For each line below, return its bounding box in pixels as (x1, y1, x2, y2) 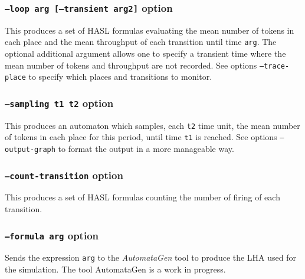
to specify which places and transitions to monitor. (28, 70, 212, 83)
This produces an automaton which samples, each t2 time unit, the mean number (5, 119, 300, 131)
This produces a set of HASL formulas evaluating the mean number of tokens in (5, 24, 294, 36)
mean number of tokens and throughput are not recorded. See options (5, 59, 257, 71)
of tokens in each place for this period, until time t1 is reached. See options (5, 131, 277, 143)
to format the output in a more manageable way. (58, 142, 234, 155)
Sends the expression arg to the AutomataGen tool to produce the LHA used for (5, 251, 297, 264)
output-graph (5, 145, 55, 154)
